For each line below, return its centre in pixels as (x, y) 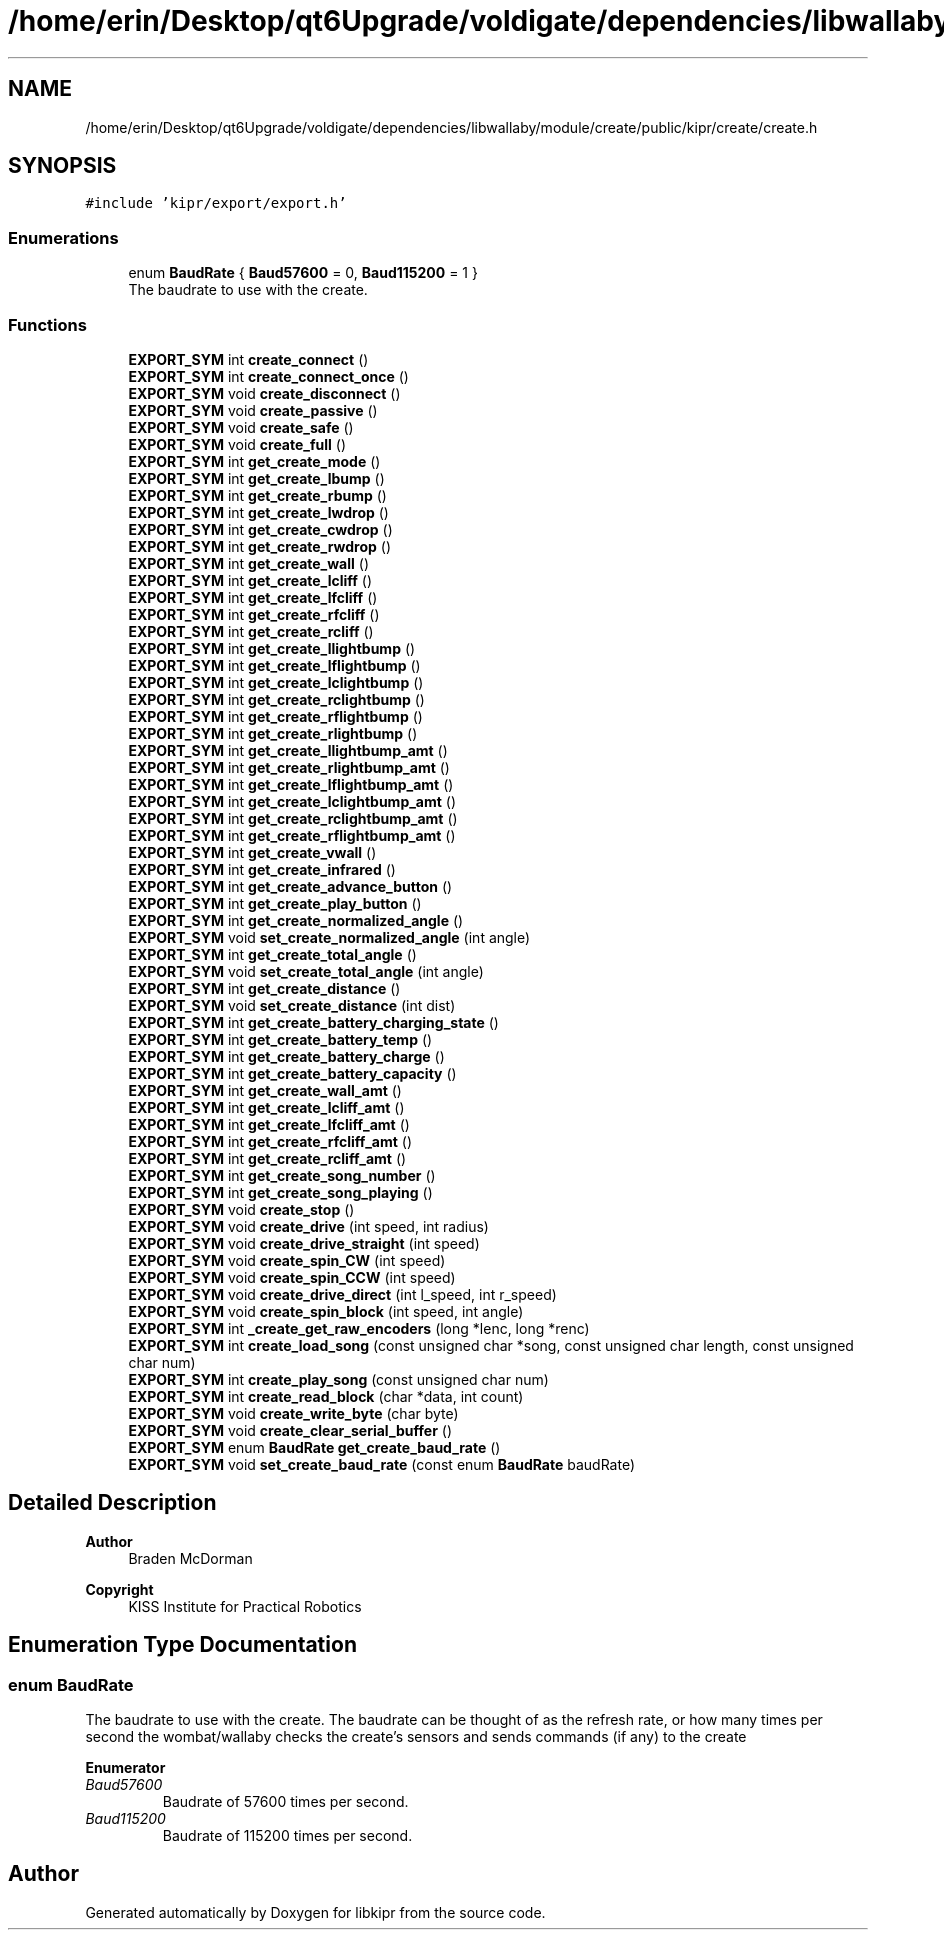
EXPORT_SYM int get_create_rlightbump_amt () (289, 767)
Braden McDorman (190, 1558)
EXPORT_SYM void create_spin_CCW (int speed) (292, 1277)
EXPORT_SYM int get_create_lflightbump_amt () (291, 784)
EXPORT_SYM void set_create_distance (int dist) (292, 1005)
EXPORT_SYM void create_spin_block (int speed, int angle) (326, 1311)
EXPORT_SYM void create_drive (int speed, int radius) (308, 1226)
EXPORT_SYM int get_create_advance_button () (290, 886)
